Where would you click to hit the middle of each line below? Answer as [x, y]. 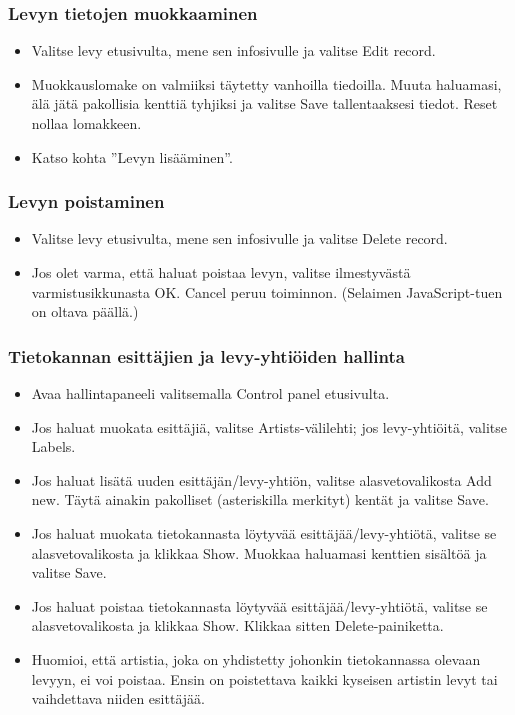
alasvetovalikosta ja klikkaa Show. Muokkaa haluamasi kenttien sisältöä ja [259, 552]
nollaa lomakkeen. [86, 123]
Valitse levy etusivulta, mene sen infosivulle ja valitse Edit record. [233, 50]
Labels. [53, 446]
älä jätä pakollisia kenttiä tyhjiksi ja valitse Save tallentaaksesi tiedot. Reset [264, 103]
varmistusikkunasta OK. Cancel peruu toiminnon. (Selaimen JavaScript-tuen [267, 291]
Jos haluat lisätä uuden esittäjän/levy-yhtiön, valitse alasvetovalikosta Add [261, 479]
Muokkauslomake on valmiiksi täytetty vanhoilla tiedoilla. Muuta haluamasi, [266, 83]
